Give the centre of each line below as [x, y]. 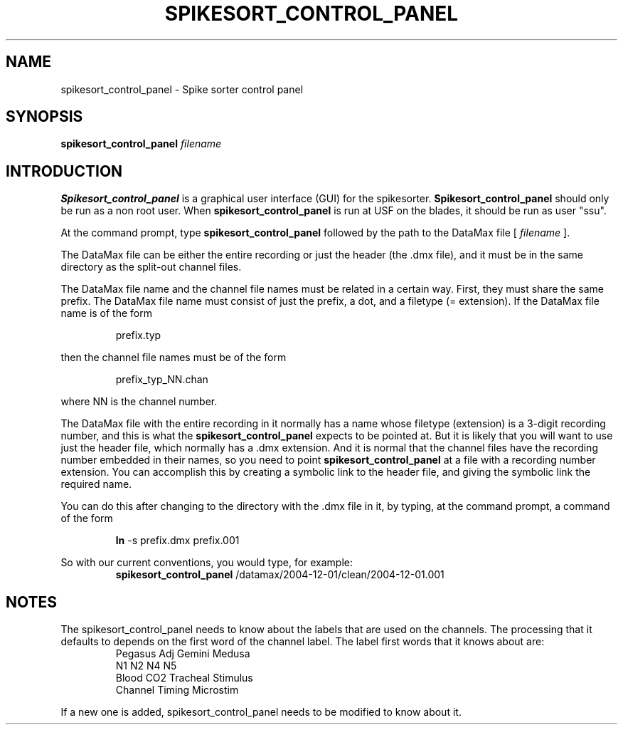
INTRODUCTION [64, 171]
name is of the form [106, 313]
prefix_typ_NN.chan [162, 380]
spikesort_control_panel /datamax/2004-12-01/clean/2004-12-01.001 [280, 575]
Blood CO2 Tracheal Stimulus [184, 678]
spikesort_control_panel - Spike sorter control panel [182, 89]
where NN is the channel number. [139, 402]
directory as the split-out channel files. [151, 267]
